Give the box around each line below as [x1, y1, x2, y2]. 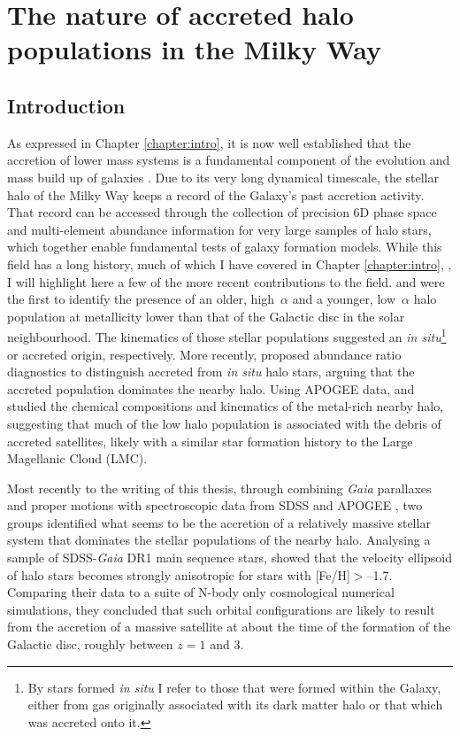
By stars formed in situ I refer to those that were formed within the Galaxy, [27, 678, 441, 696]
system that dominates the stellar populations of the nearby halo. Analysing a [7, 531, 431, 549]
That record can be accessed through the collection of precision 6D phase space [7, 203, 437, 221]
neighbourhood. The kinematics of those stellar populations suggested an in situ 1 [7, 325, 447, 345]
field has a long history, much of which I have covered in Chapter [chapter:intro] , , [7, 254, 452, 273]
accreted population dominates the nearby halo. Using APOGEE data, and [7, 379, 415, 398]
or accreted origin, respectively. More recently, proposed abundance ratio [7, 345, 402, 363]
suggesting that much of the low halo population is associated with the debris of [7, 414, 441, 432]
